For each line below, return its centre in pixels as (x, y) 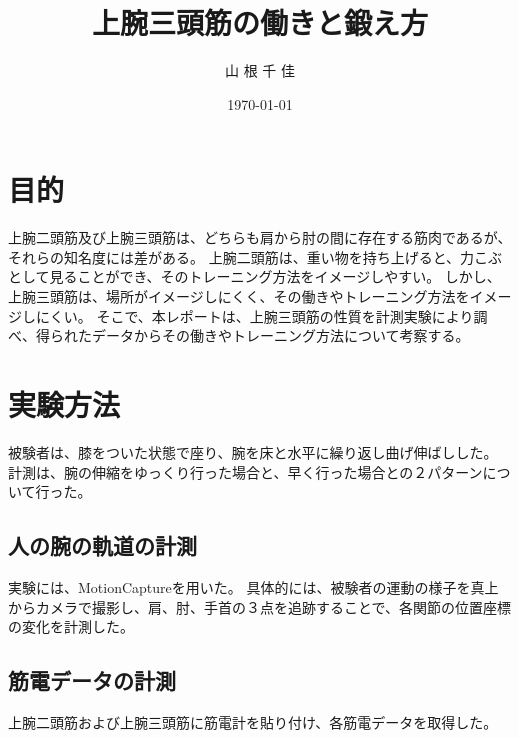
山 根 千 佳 (260, 70)
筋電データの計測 (92, 680)
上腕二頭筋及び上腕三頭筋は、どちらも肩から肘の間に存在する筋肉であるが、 (260, 237)
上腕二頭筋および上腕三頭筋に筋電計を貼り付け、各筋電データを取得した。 (253, 721)
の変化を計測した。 (71, 626)
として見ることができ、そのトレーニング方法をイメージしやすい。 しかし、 (254, 276)
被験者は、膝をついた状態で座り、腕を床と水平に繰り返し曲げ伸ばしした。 (253, 451)
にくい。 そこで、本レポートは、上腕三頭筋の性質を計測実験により (254, 315)
